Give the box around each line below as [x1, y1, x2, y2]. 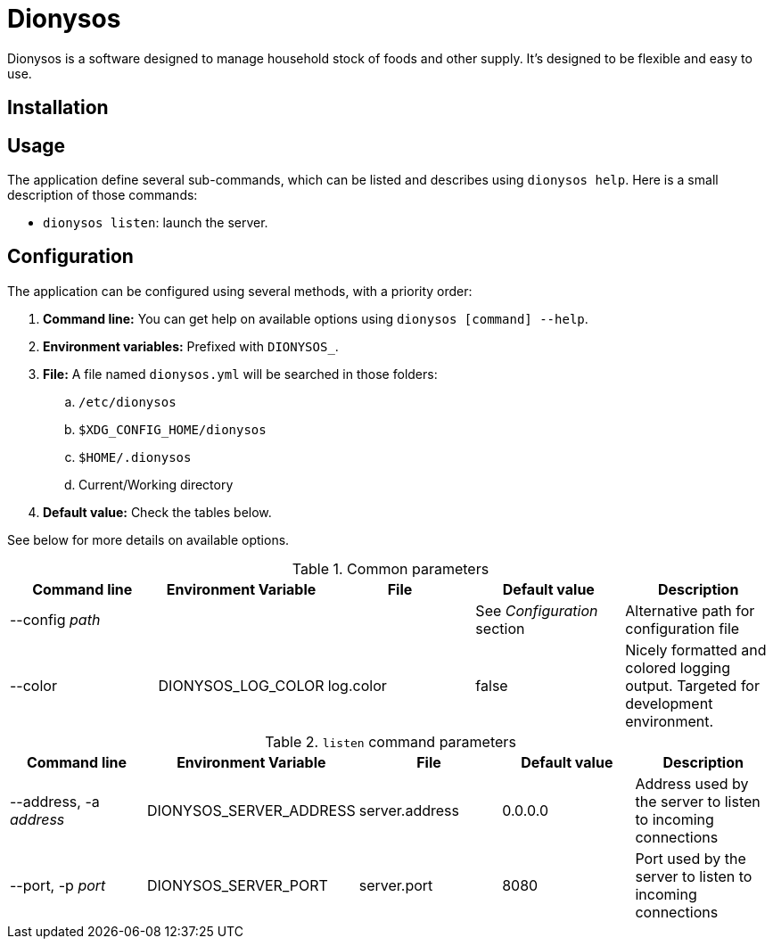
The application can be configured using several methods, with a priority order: [7, 283, 473, 299]
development [625, 694, 713, 712]
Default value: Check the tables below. [43, 504, 272, 520]
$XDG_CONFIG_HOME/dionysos [78, 422, 267, 437]
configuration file [625, 619, 740, 638]
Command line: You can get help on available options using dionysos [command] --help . [43, 310, 588, 326]
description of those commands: [7, 187, 198, 203]
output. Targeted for [625, 676, 760, 695]
